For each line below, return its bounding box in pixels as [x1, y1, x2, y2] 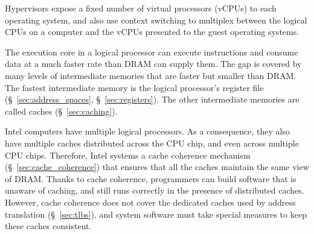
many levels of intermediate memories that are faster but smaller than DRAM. [5, 69, 296, 81]
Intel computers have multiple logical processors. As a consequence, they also [5, 125, 290, 138]
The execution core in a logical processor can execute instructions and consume [5, 45, 298, 58]
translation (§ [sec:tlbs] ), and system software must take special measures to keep [5, 207, 307, 220]
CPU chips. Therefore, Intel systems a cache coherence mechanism [5, 148, 251, 161]
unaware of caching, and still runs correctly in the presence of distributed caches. [5, 184, 304, 197]
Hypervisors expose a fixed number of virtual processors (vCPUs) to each [5, 2, 277, 14]
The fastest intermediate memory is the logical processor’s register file [5, 81, 264, 93]
